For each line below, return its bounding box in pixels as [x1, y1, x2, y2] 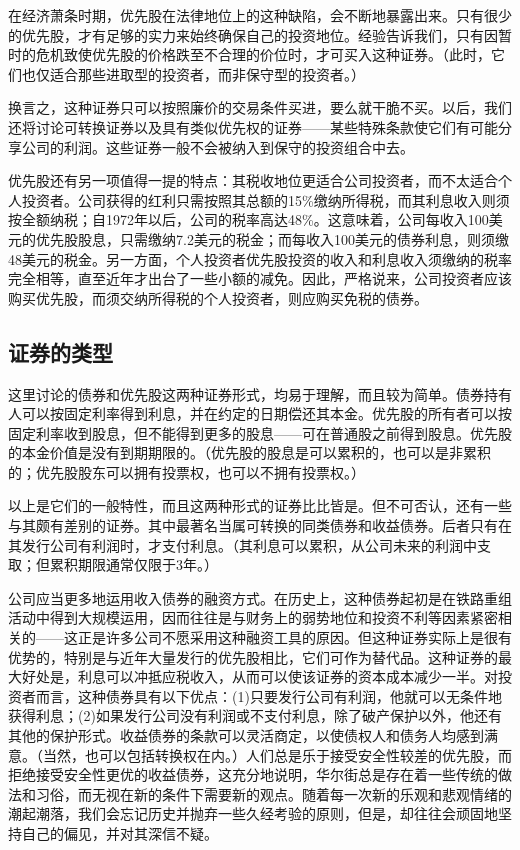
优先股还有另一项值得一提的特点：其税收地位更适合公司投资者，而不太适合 [8, 170, 498, 191]
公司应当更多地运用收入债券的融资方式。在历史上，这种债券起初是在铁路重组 [8, 587, 512, 608]
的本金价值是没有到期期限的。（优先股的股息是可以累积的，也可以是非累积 [8, 442, 491, 463]
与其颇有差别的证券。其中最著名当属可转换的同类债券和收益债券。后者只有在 [8, 515, 512, 536]
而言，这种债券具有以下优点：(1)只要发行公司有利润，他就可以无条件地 [35, 685, 502, 706]
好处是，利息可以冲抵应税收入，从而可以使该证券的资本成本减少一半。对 [21, 666, 498, 687]
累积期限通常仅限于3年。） [49, 554, 218, 575]
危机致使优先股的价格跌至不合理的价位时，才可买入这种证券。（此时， [35, 44, 491, 65]
